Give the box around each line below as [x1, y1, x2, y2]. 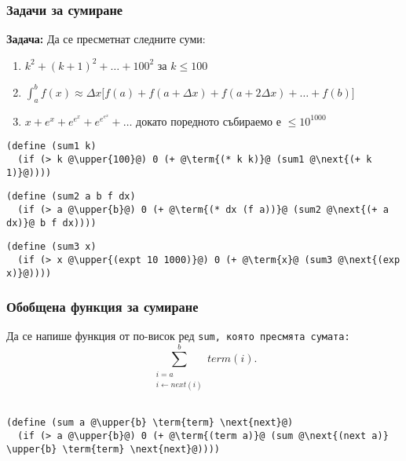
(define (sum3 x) [6, 241, 97, 253]
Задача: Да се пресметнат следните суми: [6, 31, 206, 47]
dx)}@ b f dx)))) [6, 217, 97, 229]
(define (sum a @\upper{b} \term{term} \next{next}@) [6, 417, 294, 429]
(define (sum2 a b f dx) [6, 191, 136, 203]
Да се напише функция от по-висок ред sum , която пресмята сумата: [6, 327, 350, 344]
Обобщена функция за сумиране [6, 297, 199, 316]
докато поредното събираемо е [136, 112, 281, 129]
